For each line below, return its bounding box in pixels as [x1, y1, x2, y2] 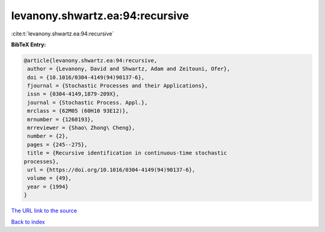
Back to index [11, 218, 45, 225]
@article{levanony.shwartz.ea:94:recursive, [23, 57, 158, 64]
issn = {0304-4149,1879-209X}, [27, 91, 120, 97]
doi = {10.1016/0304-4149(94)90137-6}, [27, 74, 144, 81]
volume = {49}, [27, 175, 72, 182]
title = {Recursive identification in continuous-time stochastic [27, 150, 227, 156]
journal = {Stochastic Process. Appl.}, [27, 99, 148, 106]
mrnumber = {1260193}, [27, 116, 94, 123]
